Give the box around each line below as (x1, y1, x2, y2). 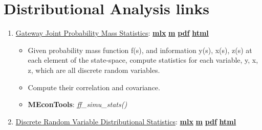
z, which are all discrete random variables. (28, 64, 160, 75)
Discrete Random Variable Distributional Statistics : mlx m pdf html (15, 116, 236, 126)
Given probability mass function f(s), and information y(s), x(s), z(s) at (28, 44, 252, 55)
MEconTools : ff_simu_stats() (28, 99, 127, 110)
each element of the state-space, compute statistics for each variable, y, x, (28, 55, 258, 65)
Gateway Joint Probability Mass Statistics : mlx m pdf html (15, 28, 209, 38)
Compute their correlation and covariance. (28, 82, 160, 92)
